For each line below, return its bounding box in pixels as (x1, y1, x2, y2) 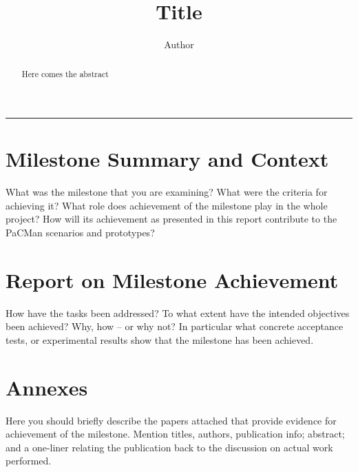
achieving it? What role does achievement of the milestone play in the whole (6, 198, 328, 212)
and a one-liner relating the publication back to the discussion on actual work (6, 440, 333, 454)
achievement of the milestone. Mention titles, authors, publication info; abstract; (6, 427, 345, 441)
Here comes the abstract (21, 68, 109, 79)
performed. (6, 453, 52, 468)
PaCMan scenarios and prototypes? (6, 225, 155, 240)
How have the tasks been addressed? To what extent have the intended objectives (6, 305, 350, 320)
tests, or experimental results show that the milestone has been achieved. (6, 332, 314, 347)
